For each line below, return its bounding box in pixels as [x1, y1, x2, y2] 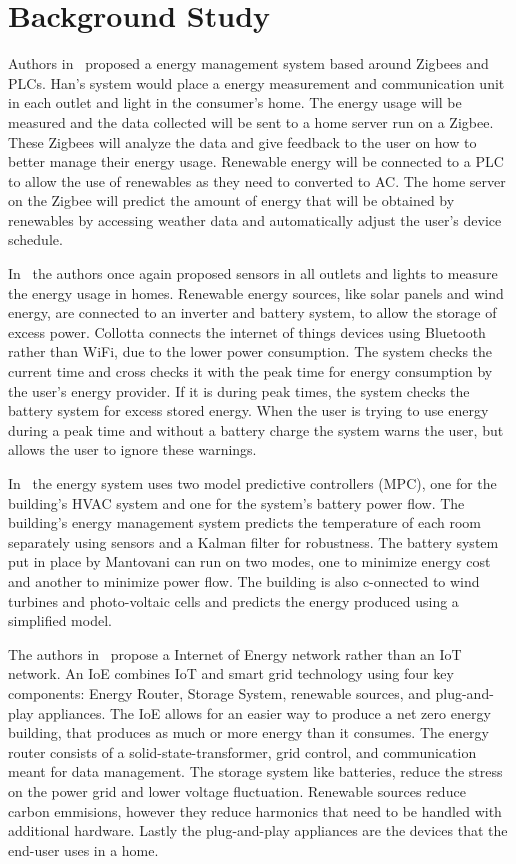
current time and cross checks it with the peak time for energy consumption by [8, 361, 493, 382]
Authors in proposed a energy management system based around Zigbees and [8, 53, 489, 74]
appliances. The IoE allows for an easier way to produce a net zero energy [38, 702, 491, 723]
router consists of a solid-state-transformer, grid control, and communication [8, 741, 477, 762]
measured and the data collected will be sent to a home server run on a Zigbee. [8, 111, 494, 132]
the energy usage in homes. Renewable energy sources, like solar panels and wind [8, 282, 504, 303]
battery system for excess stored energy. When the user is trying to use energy [8, 400, 489, 421]
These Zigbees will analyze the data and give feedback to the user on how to [8, 131, 477, 152]
